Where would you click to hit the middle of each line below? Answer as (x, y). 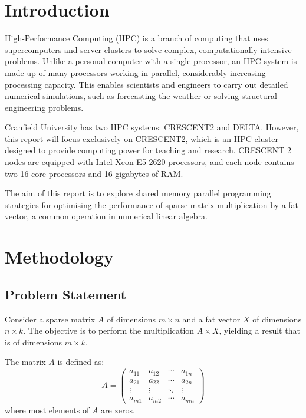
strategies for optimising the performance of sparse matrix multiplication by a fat (152, 204)
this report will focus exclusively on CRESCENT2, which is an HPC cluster (142, 138)
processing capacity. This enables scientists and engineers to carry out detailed (147, 84)
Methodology (59, 257)
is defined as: (81, 362)
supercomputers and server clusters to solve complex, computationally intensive (148, 49)
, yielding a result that (259, 330)
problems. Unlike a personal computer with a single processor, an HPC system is (151, 61)
